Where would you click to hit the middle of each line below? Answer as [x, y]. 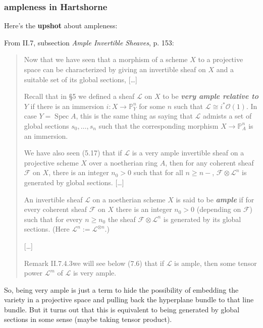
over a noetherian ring [123, 162]
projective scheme [51, 162]
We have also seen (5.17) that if [73, 153]
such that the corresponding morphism [159, 125]
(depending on [219, 209]
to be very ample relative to [211, 96]
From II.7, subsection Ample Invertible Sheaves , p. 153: [89, 42]
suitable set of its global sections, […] [81, 79]
